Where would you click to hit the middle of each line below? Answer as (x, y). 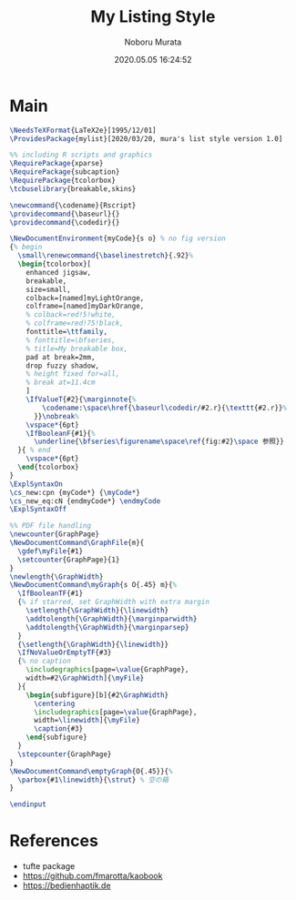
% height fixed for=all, (73, 374)
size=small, (48, 289)
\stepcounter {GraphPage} (65, 754)
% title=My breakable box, (77, 349)
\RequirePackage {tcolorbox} (63, 181)
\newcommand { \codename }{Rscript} (73, 205)
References (54, 841)
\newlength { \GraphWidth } (56, 576)
